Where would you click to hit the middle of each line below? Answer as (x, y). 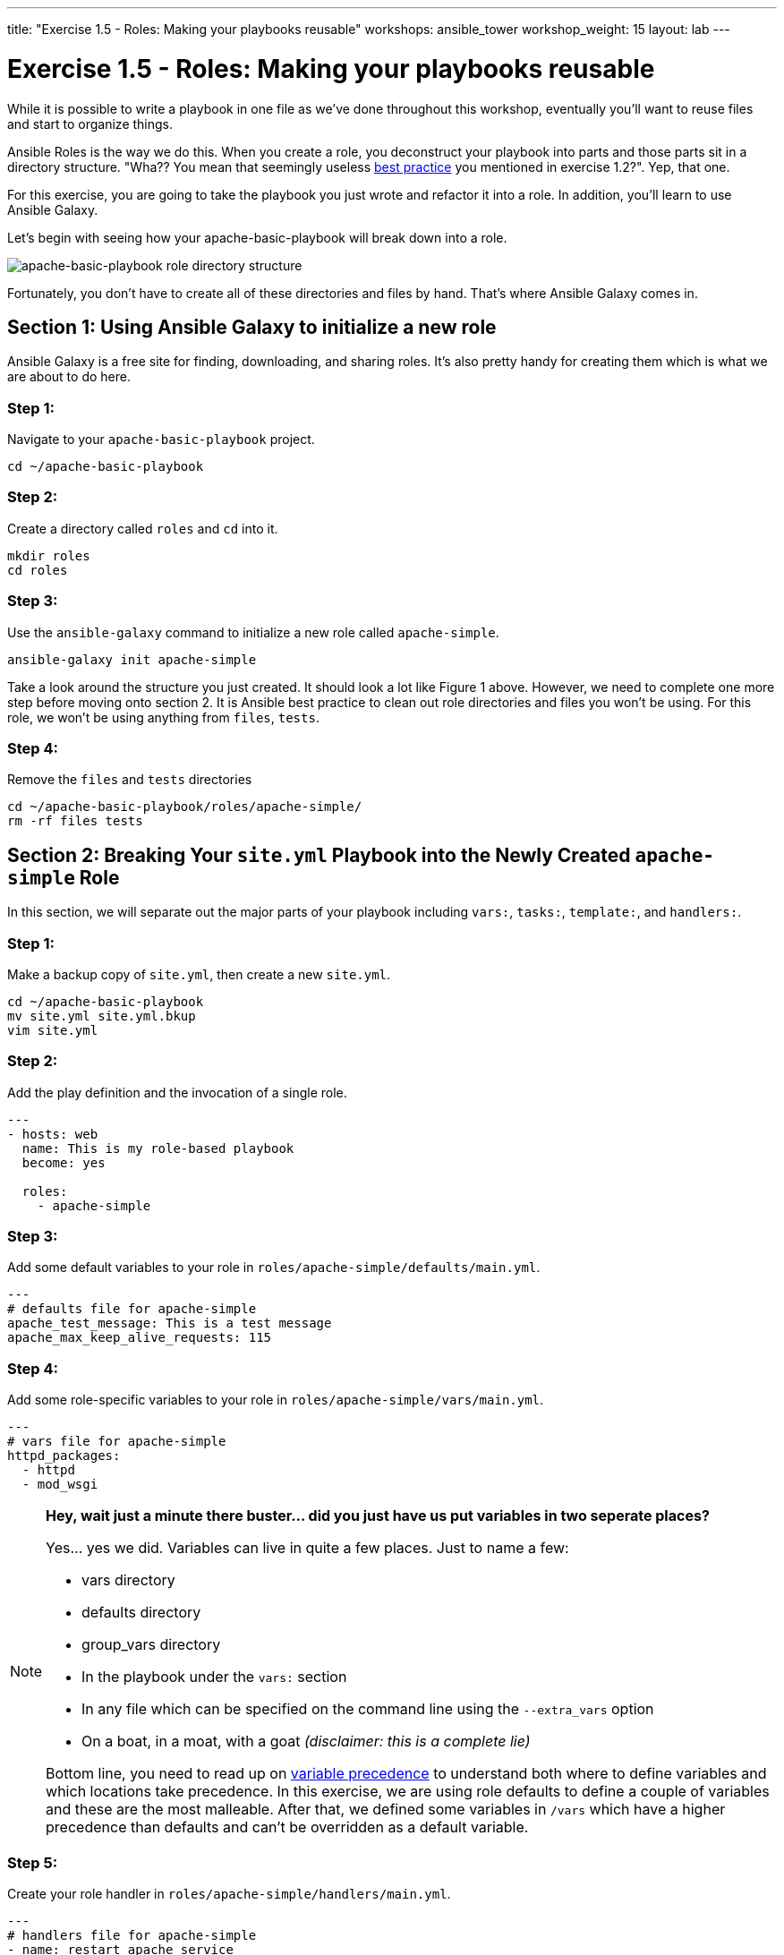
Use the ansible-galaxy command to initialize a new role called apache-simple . (253, 632)
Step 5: (33, 1862)
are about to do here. (69, 377)
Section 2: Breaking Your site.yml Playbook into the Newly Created (319, 855)
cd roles (38, 570)
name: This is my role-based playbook (158, 1148)
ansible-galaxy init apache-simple (132, 659)
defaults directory (141, 1613)
